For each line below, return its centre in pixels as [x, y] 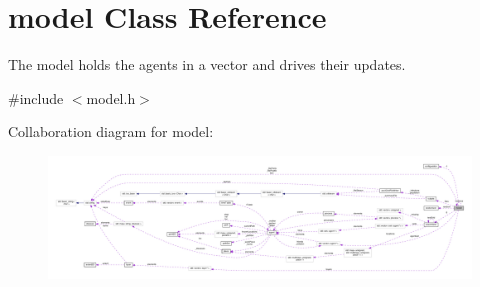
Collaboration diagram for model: [111, 131]
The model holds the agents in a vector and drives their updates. [207, 64]
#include [36, 97]
